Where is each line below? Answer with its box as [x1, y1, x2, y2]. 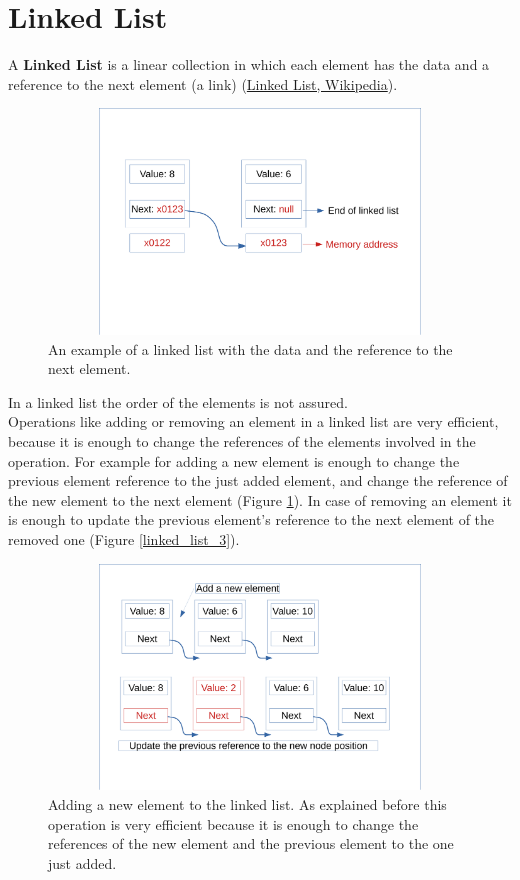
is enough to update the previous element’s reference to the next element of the [8, 509, 495, 530]
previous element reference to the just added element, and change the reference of [8, 470, 508, 491]
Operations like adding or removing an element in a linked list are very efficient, [8, 411, 499, 432]
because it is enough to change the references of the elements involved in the [8, 431, 476, 452]
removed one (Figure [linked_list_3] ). [8, 529, 240, 550]
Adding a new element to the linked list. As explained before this [48, 793, 447, 814]
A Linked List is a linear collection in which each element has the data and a [8, 54, 490, 75]
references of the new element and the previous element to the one [48, 833, 454, 854]
